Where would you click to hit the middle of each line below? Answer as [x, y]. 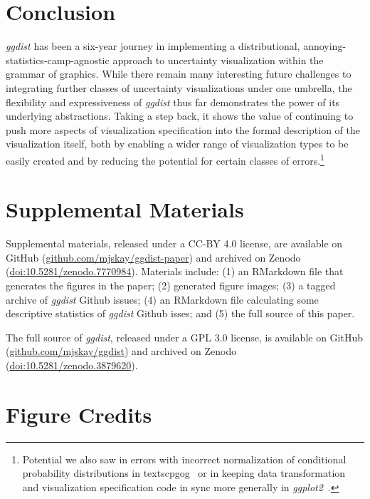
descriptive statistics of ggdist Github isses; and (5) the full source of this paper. [180, 313]
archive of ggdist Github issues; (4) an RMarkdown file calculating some [162, 299]
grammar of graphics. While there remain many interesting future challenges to [179, 74]
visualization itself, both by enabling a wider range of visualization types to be [177, 144]
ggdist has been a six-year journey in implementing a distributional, [153, 46]
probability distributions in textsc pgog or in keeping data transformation [184, 473]
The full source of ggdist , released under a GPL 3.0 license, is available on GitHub [185, 337]
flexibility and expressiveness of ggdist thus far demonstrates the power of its [173, 102]
